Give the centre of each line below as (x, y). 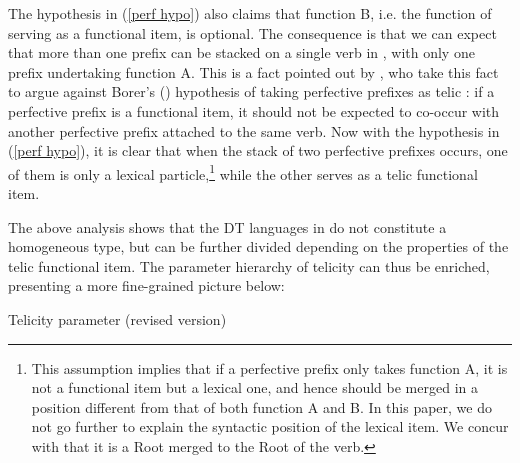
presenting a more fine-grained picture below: (146, 285)
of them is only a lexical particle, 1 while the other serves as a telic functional (243, 172)
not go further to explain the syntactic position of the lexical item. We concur (270, 426)
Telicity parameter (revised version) (117, 318)
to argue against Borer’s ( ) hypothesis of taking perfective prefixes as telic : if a (251, 91)
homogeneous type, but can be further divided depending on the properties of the (258, 246)
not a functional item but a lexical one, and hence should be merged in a (254, 387)
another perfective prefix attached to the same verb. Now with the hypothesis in (254, 130)
